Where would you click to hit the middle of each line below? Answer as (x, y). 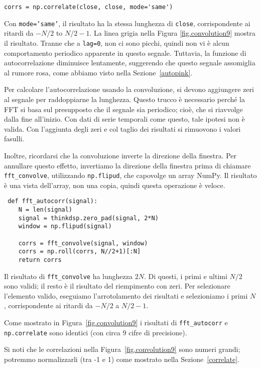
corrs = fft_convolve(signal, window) (83, 243)
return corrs (40, 260)
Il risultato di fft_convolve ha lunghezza (68, 276)
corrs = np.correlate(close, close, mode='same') (89, 7)
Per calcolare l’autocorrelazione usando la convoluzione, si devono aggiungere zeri (129, 89)
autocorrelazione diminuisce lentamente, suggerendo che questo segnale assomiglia (130, 63)
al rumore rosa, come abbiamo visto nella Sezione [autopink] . (98, 72)
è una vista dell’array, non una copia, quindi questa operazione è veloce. (115, 185)
